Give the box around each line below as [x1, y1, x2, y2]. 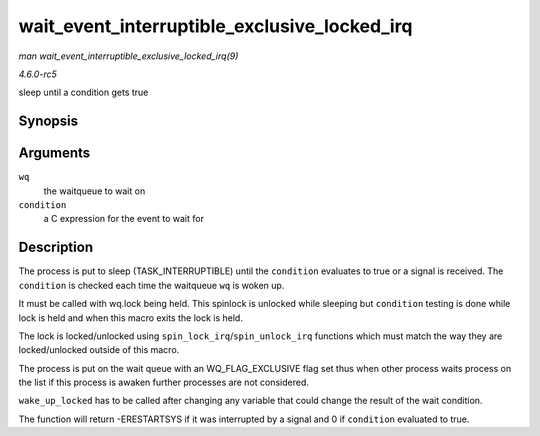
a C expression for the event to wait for [43, 213, 205, 225]
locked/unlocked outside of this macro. [18, 344, 180, 356]
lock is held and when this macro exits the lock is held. [18, 311, 244, 324]
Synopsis [18, 113, 79, 130]
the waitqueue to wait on [43, 185, 146, 197]
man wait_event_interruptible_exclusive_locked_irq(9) [18, 50, 239, 62]
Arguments [18, 145, 91, 162]
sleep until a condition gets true [18, 86, 149, 99]
